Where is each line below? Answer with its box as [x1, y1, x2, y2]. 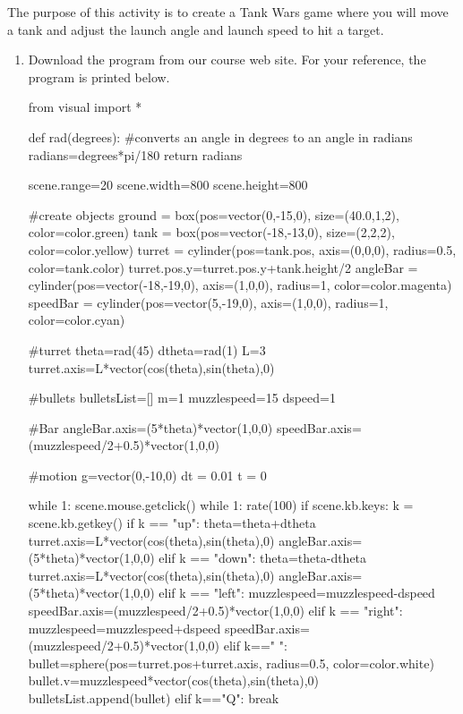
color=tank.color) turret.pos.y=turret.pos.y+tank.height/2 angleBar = [28, 258, 418, 276]
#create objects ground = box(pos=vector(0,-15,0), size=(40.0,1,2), [28, 205, 399, 224]
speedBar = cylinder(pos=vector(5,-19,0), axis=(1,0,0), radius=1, [28, 293, 389, 311]
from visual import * [28, 98, 142, 116]
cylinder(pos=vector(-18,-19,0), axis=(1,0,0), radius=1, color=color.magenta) [28, 276, 452, 294]
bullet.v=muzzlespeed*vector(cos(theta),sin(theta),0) [28, 671, 320, 690]
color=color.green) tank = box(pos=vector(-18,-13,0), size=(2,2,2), [28, 223, 395, 242]
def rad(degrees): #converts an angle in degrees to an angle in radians [28, 127, 413, 146]
